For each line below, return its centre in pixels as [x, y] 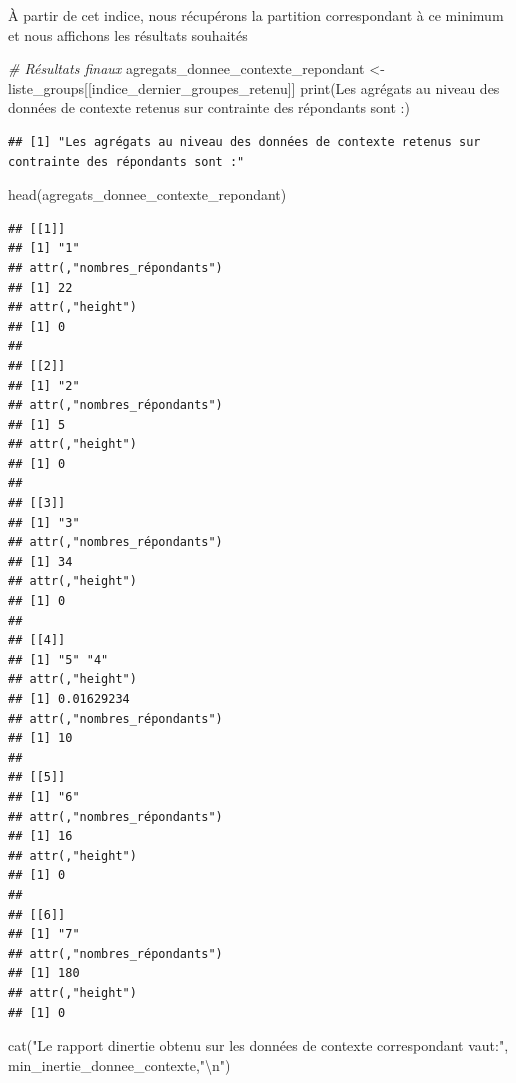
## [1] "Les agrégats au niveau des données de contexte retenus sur [244, 141]
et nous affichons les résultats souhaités [128, 34]
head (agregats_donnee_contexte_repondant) [147, 194]
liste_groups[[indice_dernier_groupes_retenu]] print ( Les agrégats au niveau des [254, 87]
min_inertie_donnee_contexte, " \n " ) [119, 1064]
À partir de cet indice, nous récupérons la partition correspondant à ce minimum [256, 15]
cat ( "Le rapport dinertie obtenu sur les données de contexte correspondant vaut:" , [258, 1045]
